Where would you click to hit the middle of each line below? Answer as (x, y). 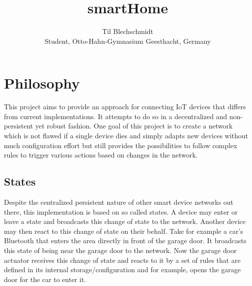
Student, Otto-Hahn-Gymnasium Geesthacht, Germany (128, 41)
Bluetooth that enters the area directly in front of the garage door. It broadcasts (125, 240)
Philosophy (42, 83)
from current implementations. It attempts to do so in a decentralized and (116, 116)
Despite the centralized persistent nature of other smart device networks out (119, 202)
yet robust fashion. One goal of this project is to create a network (134, 126)
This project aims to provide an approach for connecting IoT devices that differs (125, 107)
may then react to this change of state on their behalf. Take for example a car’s (124, 231)
